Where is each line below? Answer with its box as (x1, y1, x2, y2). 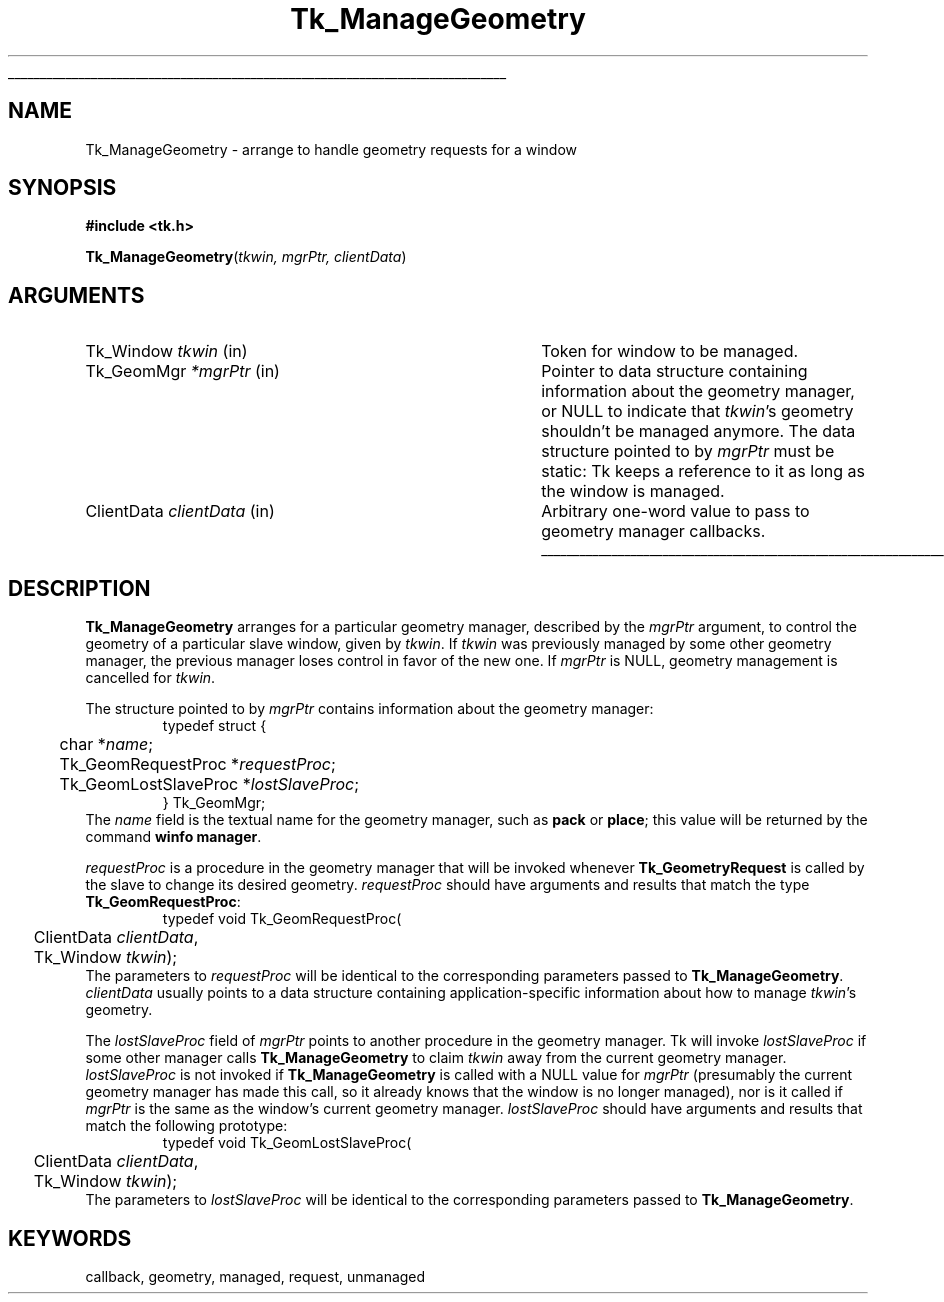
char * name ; (59, 734, 154, 755)
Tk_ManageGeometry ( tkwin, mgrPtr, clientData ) (85, 248, 407, 266)
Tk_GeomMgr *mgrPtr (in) (85, 361, 280, 382)
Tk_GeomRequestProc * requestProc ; (59, 754, 336, 775)
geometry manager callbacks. (541, 521, 766, 542)
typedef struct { (162, 717, 267, 735)
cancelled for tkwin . (85, 669, 216, 687)
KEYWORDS (8, 1225, 132, 1251)
